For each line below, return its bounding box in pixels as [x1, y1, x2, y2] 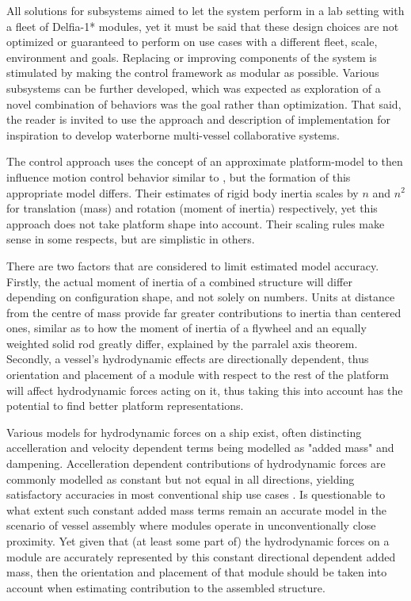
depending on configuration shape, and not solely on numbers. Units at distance [6, 289, 395, 305]
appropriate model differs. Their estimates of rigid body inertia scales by [6, 184, 359, 201]
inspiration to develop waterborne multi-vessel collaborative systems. [6, 126, 340, 143]
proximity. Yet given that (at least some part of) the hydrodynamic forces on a [6, 533, 390, 549]
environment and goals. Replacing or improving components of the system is [6, 48, 377, 65]
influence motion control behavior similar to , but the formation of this [6, 168, 351, 185]
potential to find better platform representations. [6, 397, 244, 414]
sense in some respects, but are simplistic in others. [6, 231, 255, 247]
